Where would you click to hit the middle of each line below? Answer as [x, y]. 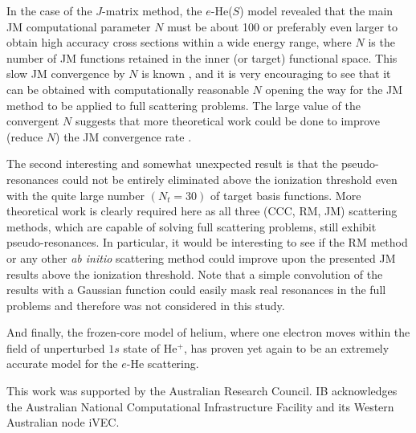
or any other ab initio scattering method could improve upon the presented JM [201, 257]
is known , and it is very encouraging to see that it [266, 74]
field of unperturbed [56, 347]
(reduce [25, 136]
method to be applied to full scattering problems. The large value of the [184, 105]
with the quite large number [75, 195]
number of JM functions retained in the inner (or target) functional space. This [202, 57]
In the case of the [49, 10]
